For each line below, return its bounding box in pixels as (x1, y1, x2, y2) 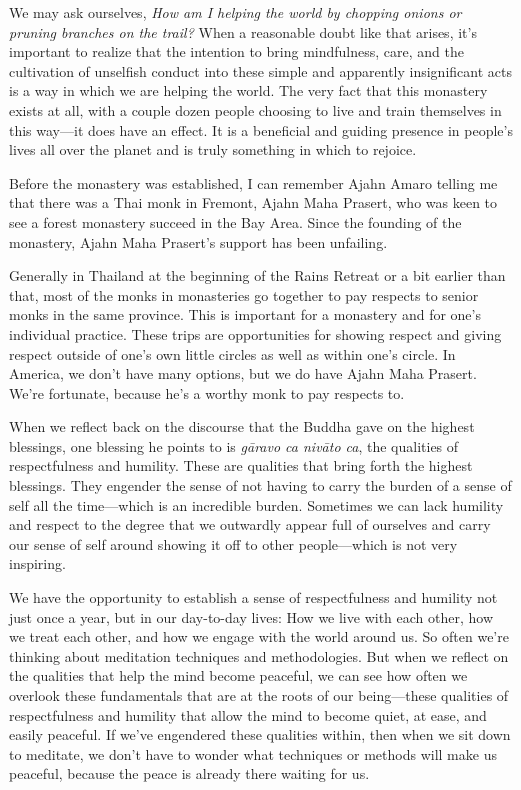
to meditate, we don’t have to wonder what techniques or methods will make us (9, 743, 497, 764)
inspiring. (9, 553, 66, 574)
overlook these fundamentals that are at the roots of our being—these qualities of (9, 685, 509, 705)
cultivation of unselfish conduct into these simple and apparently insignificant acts (9, 60, 512, 81)
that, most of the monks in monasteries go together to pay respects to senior (9, 284, 479, 305)
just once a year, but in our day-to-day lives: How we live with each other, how (9, 606, 494, 627)
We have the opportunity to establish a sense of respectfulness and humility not (9, 587, 498, 608)
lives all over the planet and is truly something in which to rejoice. (9, 139, 417, 160)
